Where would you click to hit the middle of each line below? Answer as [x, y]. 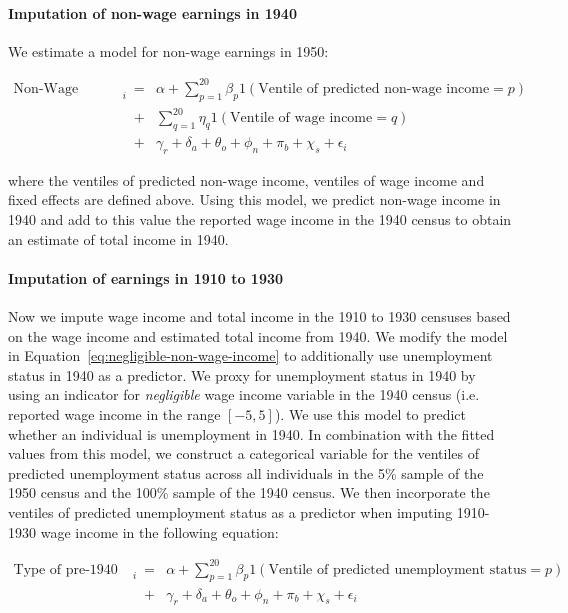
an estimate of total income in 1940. [118, 238]
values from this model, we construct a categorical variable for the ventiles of [244, 453]
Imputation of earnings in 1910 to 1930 [146, 277]
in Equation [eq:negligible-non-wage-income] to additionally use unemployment [250, 355]
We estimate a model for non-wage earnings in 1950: [168, 50]
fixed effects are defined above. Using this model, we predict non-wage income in [254, 199]
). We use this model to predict [370, 414]
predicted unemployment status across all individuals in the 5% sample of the [246, 472]
